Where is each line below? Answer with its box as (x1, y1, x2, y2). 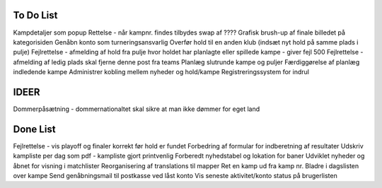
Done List (13, 123, 56, 135)
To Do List (13, 9, 58, 21)
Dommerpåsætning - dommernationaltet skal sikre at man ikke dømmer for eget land (13, 105, 260, 113)
